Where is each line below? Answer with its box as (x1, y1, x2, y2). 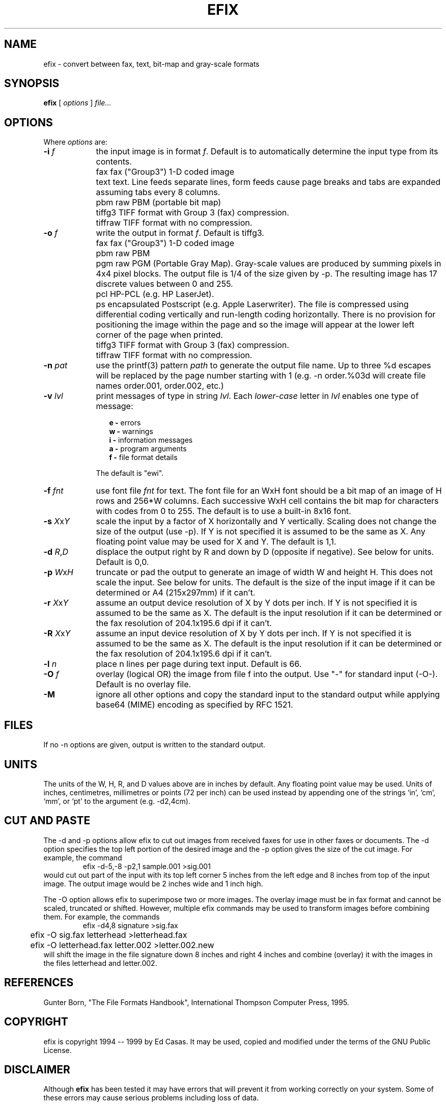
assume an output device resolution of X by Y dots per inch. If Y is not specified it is (96, 598, 417, 608)
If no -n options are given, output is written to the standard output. (43, 740, 266, 749)
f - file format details (109, 453, 178, 462)
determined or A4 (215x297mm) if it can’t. (96, 587, 256, 598)
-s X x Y (43, 516, 70, 527)
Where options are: (43, 138, 107, 147)
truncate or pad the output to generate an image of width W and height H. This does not (96, 567, 433, 578)
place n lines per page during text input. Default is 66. (96, 659, 302, 669)
